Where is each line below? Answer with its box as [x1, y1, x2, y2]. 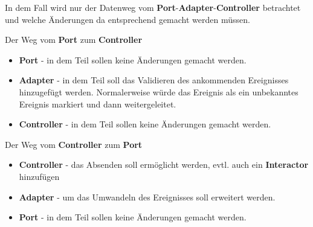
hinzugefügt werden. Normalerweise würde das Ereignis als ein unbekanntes [19, 85, 298, 98]
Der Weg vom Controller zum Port [5, 138, 143, 150]
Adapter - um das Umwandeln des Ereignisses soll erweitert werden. [19, 190, 276, 203]
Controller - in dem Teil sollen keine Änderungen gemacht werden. [19, 118, 271, 130]
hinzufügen [19, 170, 60, 182]
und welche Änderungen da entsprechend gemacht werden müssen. [5, 13, 250, 25]
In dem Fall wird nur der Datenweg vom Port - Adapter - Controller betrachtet [5, 1, 301, 13]
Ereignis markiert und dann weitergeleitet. [19, 97, 176, 110]
